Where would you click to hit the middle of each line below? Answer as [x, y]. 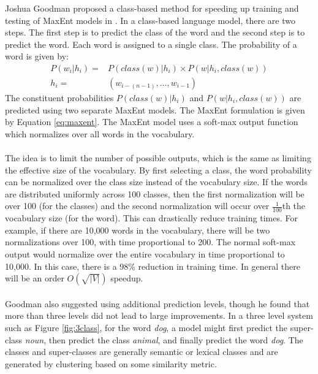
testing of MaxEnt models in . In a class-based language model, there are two [150, 20]
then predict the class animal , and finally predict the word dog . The [176, 339]
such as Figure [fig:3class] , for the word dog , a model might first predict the [146, 327]
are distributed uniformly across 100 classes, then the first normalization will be [155, 193]
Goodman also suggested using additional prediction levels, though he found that [157, 303]
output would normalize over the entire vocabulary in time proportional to [145, 254]
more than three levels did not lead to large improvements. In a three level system [159, 315]
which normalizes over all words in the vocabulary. [100, 133]
